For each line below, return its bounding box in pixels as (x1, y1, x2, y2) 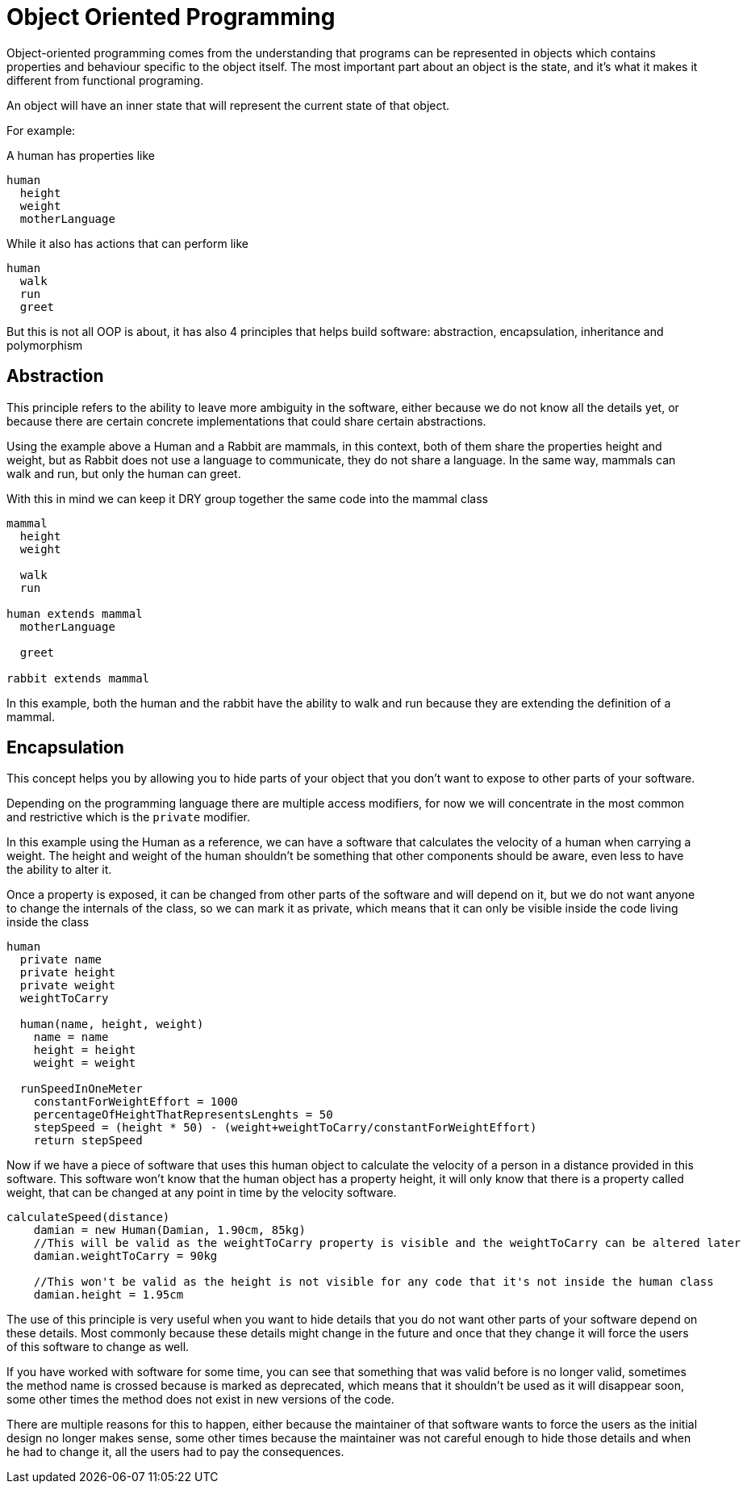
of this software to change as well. (6, 1340, 190, 1354)
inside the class (6, 915, 90, 930)
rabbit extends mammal (6, 671, 150, 685)
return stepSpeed (33, 1134, 143, 1148)
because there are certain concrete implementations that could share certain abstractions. (6, 413, 486, 428)
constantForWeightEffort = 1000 (33, 1095, 238, 1109)
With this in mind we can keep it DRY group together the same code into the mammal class (6, 491, 488, 506)
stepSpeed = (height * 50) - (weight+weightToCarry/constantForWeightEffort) (33, 1121, 537, 1135)
